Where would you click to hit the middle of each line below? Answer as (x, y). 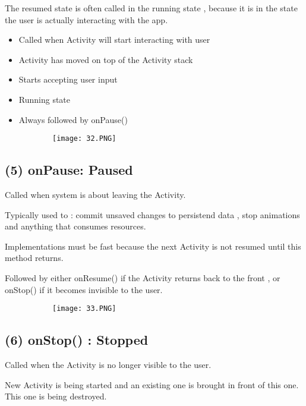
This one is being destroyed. (56, 396)
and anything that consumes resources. (75, 226)
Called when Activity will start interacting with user (114, 40)
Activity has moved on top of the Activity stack (106, 59)
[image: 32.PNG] (84, 139)
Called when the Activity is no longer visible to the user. (108, 365)
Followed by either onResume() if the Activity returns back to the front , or (143, 277)
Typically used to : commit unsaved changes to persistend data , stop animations (152, 214)
